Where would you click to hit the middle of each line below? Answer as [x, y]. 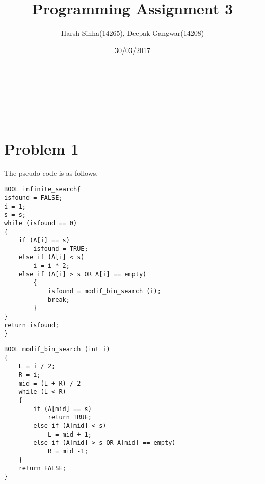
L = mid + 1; [70, 434]
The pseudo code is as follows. [51, 173]
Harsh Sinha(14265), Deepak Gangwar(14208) [132, 33]
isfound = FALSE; [33, 198]
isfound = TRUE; [61, 249]
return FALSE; [42, 468]
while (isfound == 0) [41, 223]
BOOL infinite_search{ [43, 189]
